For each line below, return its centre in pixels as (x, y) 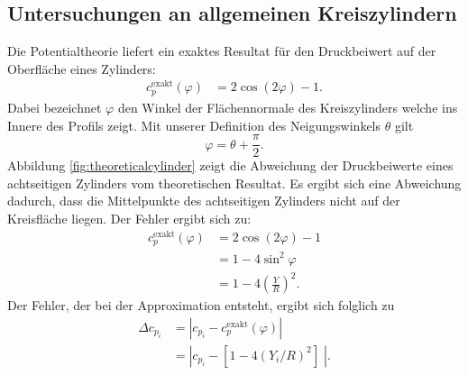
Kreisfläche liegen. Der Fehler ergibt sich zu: (129, 218)
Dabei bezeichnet (55, 107)
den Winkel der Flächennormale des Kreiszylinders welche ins (288, 107)
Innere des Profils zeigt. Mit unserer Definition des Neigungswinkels (194, 125)
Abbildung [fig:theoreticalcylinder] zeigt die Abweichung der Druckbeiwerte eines (230, 165)
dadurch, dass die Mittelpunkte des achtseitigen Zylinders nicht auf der (204, 201)
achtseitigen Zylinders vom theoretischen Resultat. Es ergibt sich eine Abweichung (234, 183)
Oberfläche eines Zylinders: (82, 68)
